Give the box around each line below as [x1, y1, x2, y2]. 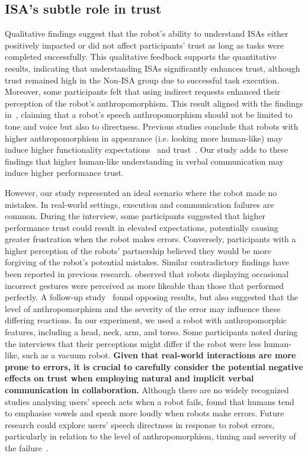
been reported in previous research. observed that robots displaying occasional [5, 268, 289, 280]
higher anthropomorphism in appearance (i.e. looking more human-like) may [5, 131, 283, 144]
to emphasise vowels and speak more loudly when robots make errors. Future [5, 407, 284, 419]
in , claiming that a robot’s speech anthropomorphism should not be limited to [5, 108, 293, 121]
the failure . [5, 441, 49, 454]
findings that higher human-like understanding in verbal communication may [5, 155, 284, 167]
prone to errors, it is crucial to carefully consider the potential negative [5, 360, 303, 372]
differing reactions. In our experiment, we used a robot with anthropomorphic [5, 314, 287, 326]
